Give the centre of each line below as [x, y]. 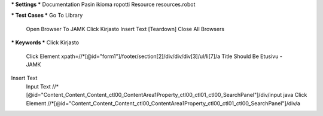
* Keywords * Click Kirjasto [45, 42]
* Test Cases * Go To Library [47, 16]
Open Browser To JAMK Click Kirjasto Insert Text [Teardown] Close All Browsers [125, 29]
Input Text [38, 86]
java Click [295, 95]
